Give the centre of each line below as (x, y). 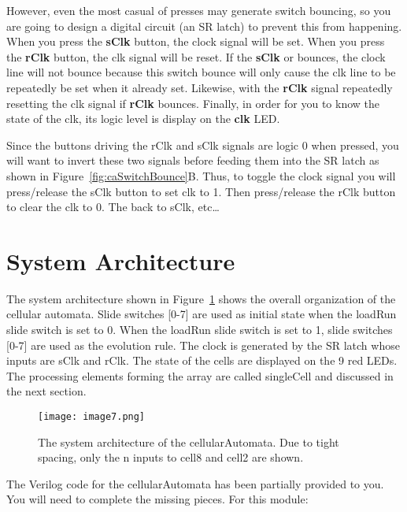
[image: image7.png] (92, 417)
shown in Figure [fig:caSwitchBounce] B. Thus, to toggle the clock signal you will (201, 175)
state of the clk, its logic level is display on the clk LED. (143, 119)
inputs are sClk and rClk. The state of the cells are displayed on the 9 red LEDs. (202, 360)
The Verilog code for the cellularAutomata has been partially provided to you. (195, 483)
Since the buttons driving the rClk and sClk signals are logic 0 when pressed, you (203, 145)
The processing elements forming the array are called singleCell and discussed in (200, 375)
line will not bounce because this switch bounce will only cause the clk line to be (201, 72)
